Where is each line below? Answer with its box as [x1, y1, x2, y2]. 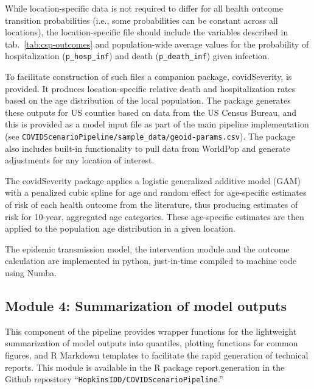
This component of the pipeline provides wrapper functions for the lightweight [5, 324, 297, 337]
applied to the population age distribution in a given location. [5, 222, 235, 235]
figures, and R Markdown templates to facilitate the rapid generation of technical [5, 348, 309, 361]
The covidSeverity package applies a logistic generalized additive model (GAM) [5, 174, 301, 187]
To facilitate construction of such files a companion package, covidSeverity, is [5, 70, 292, 83]
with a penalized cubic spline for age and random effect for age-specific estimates [5, 186, 307, 199]
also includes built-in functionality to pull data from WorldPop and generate [5, 141, 290, 154]
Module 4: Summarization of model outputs [5, 296, 287, 315]
